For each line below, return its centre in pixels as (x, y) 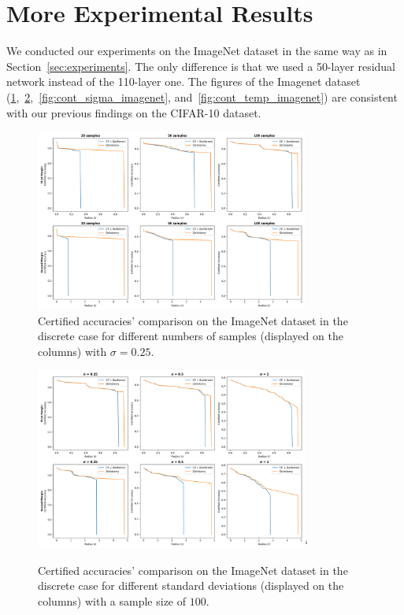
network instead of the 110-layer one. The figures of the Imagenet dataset (183, 82)
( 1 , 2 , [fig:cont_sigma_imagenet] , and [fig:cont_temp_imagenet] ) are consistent (202, 96)
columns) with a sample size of (112, 601)
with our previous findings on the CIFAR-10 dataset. (134, 112)
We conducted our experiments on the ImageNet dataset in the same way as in (197, 51)
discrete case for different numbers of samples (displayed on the (191, 336)
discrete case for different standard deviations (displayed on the (191, 585)
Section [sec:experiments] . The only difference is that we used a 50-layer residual (201, 66)
